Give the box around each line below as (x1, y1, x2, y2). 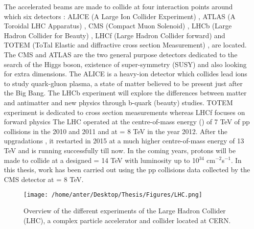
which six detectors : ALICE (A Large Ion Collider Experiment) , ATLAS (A (4, 11, 236, 21)
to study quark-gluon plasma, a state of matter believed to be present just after (4, 78, 243, 88)
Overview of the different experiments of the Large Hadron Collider (23, 205, 226, 215)
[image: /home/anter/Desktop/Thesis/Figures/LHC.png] (23, 191, 203, 199)
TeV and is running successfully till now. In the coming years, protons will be (4, 145, 236, 155)
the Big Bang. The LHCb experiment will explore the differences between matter (4, 88, 247, 98)
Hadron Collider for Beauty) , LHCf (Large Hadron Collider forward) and (4, 30, 226, 40)
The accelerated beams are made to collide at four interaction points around (4, 1, 233, 11)
